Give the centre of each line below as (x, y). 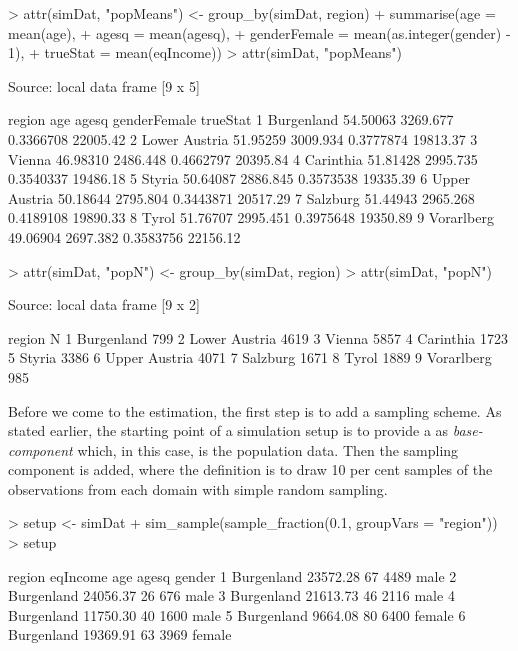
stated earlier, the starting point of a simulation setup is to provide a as (228, 430)
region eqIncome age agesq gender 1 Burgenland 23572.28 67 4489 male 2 (232, 575)
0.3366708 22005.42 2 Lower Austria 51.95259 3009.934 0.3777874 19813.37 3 (243, 138)
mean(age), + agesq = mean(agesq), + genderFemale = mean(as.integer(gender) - (259, 32)
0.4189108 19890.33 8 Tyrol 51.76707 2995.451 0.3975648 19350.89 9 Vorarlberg (251, 217)
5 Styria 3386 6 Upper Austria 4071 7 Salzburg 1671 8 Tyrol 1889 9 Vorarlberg (250, 357)
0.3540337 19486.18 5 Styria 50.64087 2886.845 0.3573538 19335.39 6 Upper (239, 178)
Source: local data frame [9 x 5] (104, 85)
